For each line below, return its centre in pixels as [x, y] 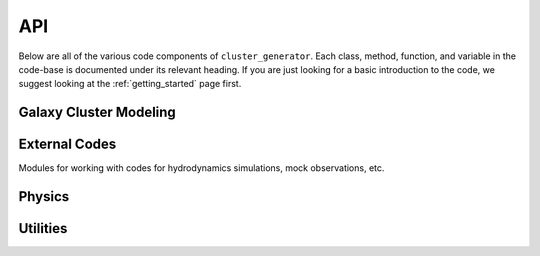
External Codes [67, 144]
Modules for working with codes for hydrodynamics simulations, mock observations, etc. [201, 168]
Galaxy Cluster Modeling [97, 112]
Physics [44, 196]
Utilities [43, 228]
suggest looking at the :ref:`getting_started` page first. [130, 84]
